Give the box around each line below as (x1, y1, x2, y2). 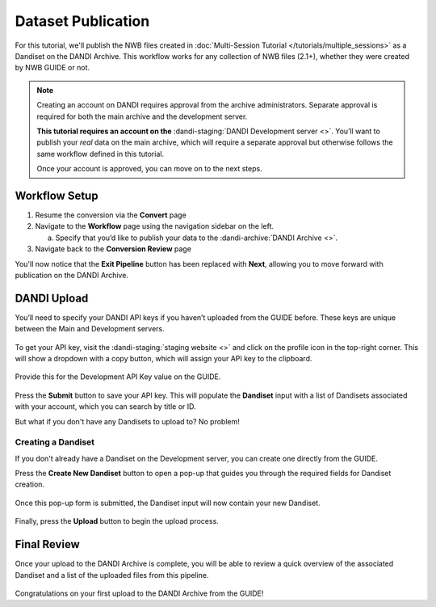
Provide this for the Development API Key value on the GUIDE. (15, 372, 221, 381)
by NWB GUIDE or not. (15, 63, 90, 73)
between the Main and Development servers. (15, 324, 165, 334)
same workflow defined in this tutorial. (36, 149, 165, 158)
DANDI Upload (15, 291, 89, 305)
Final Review (15, 537, 80, 551)
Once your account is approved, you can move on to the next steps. (36, 164, 262, 174)
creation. (15, 479, 44, 489)
